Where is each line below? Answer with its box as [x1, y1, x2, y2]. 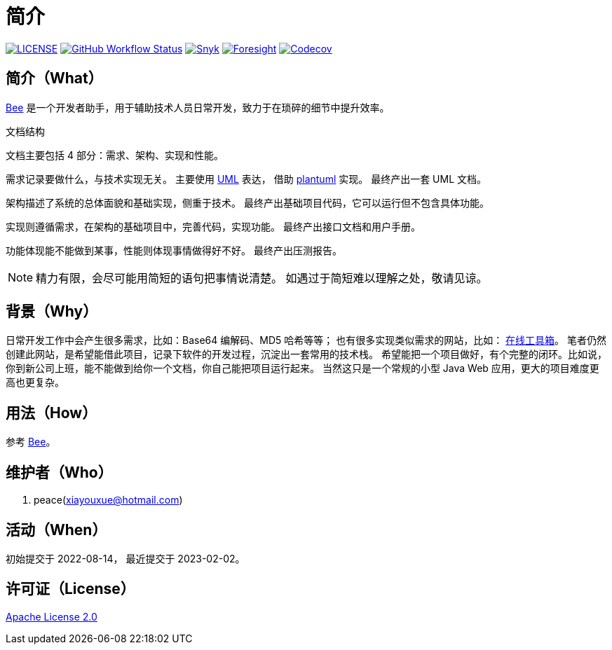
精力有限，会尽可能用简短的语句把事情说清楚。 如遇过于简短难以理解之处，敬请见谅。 [36, 270, 488, 285]
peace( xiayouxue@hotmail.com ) [34, 494, 183, 506]
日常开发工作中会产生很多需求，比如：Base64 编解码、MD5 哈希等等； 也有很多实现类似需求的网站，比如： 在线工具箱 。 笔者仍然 [6, 334, 607, 347]
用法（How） [6, 403, 97, 422]
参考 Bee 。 [6, 436, 56, 448]
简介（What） [6, 69, 103, 88]
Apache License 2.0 [6, 610, 97, 623]
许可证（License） [6, 580, 135, 598]
